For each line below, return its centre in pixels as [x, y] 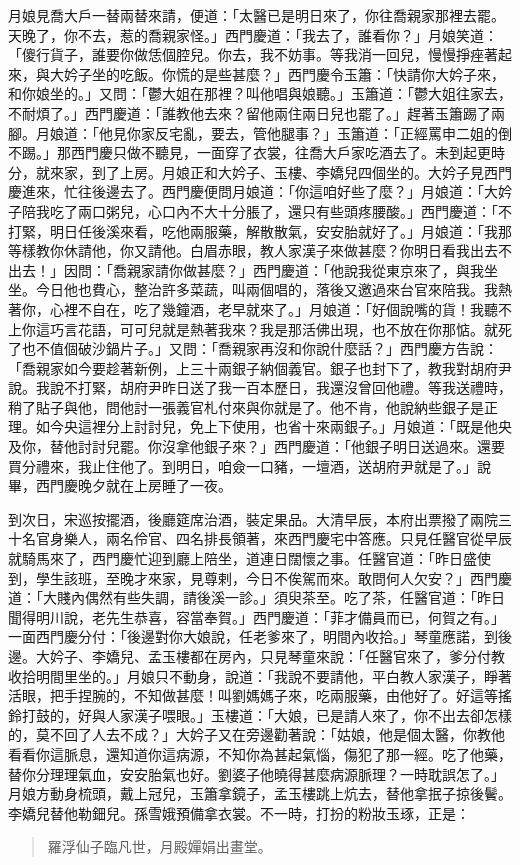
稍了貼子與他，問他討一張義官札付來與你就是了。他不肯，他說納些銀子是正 [253, 406]
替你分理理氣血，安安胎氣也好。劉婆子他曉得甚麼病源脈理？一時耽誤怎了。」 [256, 773]
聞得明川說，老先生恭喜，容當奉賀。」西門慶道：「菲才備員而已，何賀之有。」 [256, 616]
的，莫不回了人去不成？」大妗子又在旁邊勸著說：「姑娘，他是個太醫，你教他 [256, 734]
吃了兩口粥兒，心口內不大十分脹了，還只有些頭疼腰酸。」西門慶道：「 [273, 210]
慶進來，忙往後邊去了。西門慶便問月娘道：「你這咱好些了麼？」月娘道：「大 [253, 191]
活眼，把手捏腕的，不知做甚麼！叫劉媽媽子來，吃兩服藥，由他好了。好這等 [253, 695]
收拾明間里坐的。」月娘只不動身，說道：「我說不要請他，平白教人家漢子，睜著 [260, 675]
